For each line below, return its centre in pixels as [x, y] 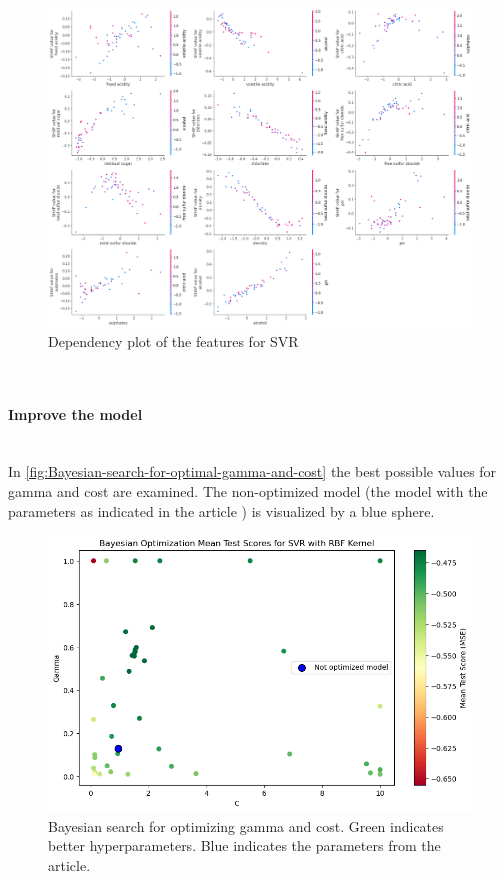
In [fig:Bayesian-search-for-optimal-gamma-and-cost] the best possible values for [252, 471]
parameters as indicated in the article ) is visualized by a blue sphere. [221, 510]
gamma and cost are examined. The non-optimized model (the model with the [248, 491]
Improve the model [75, 413]
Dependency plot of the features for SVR [173, 340]
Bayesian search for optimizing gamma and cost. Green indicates [246, 825]
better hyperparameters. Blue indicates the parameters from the [244, 845]
